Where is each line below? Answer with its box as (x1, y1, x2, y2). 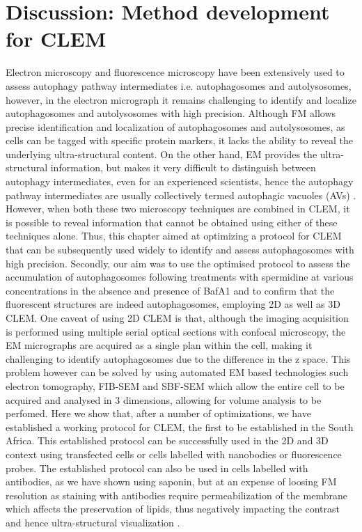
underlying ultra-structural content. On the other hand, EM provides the (6, 146, 317, 161)
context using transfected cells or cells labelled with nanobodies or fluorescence (6, 446, 342, 461)
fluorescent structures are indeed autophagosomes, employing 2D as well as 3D (6, 297, 340, 311)
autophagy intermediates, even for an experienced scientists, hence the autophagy (6, 174, 354, 189)
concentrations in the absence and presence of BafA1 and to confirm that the (6, 283, 335, 297)
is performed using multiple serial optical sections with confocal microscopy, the (6, 324, 346, 338)
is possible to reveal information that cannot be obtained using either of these (6, 214, 338, 229)
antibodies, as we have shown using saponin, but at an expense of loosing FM (6, 474, 337, 489)
